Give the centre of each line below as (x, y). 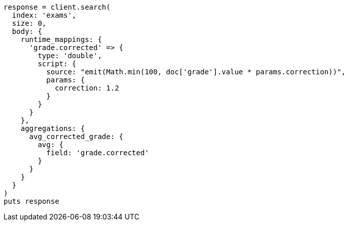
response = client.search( (57, 7)
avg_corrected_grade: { (76, 137)
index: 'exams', (44, 15)
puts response (31, 201)
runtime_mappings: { (61, 39)
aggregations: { (53, 128)
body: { (27, 31)
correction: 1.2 (87, 88)
